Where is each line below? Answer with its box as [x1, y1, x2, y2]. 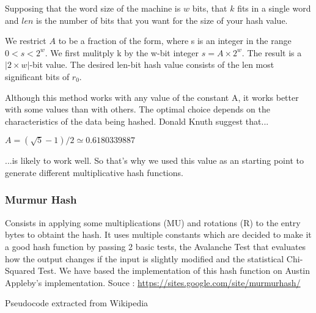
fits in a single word [237, 2, 311, 14]
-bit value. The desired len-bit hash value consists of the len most [29, 58, 274, 71]
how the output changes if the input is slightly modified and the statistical [5, 252, 284, 265]
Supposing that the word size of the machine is [5, 2, 181, 14]
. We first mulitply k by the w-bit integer [45, 46, 199, 59]
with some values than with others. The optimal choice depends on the [5, 103, 270, 116]
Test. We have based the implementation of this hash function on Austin [38, 264, 310, 277]
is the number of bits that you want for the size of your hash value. [36, 13, 288, 26]
